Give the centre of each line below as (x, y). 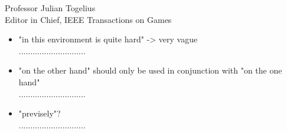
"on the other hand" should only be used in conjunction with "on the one (150, 70)
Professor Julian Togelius (50, 8)
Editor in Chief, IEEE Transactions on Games (88, 19)
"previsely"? (40, 113)
